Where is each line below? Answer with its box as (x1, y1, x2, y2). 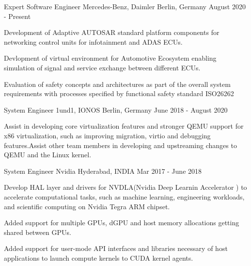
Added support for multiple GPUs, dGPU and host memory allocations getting (4, 217, 239, 228)
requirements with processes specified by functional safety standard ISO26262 (4, 88, 234, 99)
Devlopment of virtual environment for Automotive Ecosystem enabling (4, 53, 217, 63)
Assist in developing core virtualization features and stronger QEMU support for (4, 121, 244, 131)
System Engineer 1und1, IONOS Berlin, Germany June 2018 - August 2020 (4, 104, 228, 115)
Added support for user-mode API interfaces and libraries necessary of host (4, 243, 228, 253)
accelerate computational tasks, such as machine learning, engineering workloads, (4, 191, 245, 201)
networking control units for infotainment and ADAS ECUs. (4, 36, 183, 47)
